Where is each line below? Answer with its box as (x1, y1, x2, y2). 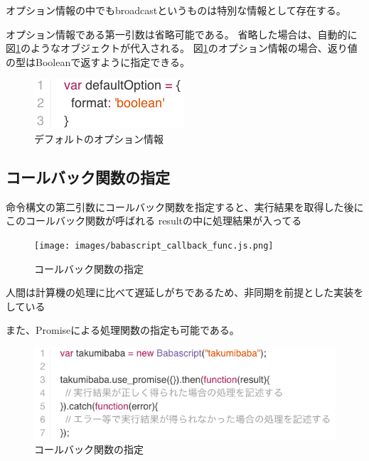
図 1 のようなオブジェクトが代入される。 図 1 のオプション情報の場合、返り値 (6, 40, 358, 55)
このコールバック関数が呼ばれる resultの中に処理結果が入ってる (6, 213, 302, 228)
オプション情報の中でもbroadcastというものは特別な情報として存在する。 (6, 3, 346, 17)
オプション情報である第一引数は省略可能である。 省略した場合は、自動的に (6, 26, 358, 41)
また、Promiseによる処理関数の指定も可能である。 (6, 322, 240, 337)
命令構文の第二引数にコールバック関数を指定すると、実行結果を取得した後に (6, 199, 364, 214)
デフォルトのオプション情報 (34, 131, 164, 146)
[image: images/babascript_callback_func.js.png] (34, 240, 274, 251)
